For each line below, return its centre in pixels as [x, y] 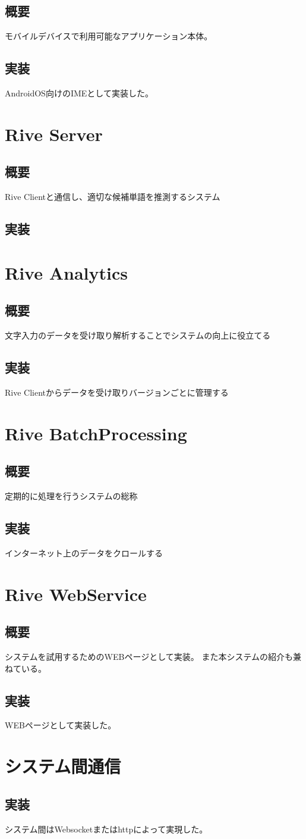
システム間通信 [63, 766]
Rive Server [54, 134]
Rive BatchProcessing [96, 433]
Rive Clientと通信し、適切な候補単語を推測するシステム [113, 197]
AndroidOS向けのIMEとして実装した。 [79, 93]
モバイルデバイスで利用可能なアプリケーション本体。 [109, 36]
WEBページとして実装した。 [61, 725]
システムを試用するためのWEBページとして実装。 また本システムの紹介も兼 [153, 657]
